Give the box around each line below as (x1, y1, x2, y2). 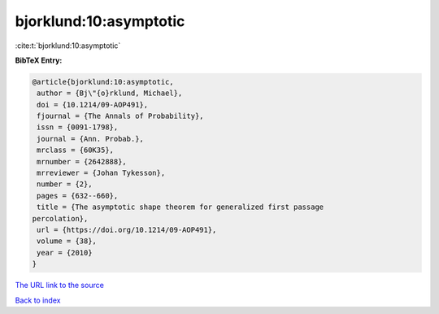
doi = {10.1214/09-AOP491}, (37, 100, 149, 109)
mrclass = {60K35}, (37, 146, 114, 155)
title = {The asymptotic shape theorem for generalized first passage (37, 203, 324, 212)
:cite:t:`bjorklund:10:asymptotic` (15, 41, 121, 50)
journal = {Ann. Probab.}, (37, 134, 144, 143)
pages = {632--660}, (37, 191, 119, 200)
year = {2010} (37, 248, 93, 257)
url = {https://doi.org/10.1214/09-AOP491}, (37, 225, 217, 234)
